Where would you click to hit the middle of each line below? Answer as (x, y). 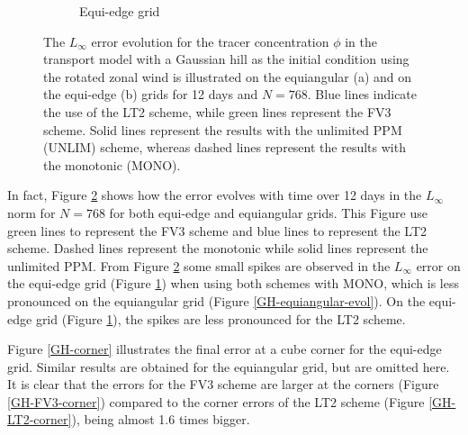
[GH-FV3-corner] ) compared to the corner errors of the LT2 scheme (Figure (216, 401)
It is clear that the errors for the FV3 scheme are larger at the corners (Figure (223, 384)
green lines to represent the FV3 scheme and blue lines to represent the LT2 (217, 230)
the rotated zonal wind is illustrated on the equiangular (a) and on (228, 76)
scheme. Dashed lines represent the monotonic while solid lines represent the (218, 248)
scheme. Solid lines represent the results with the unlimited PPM (223, 129)
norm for (31, 212)
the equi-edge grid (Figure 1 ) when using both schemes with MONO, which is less (233, 283)
